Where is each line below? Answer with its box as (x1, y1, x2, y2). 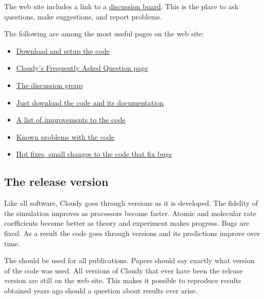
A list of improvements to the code (16, 114, 126, 125)
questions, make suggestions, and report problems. (4, 11, 162, 22)
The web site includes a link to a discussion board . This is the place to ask (4, 1, 239, 11)
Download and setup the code (16, 45, 110, 56)
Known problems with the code (16, 131, 115, 142)
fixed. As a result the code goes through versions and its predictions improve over (4, 227, 260, 238)
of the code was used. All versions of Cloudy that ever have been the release (4, 265, 243, 275)
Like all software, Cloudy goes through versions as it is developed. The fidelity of (4, 198, 258, 208)
